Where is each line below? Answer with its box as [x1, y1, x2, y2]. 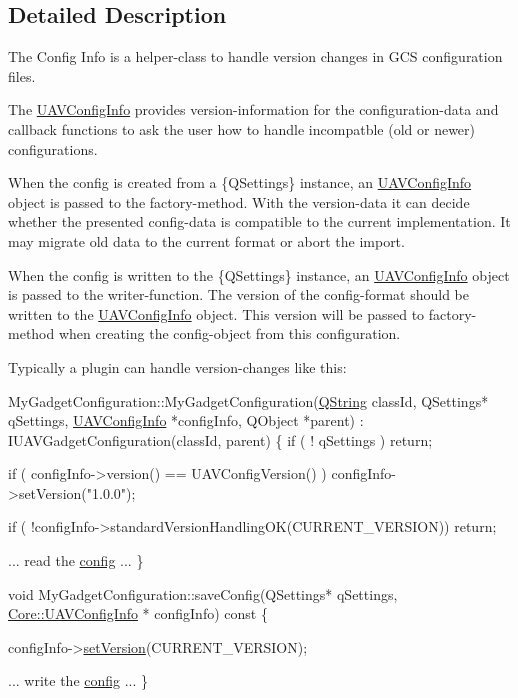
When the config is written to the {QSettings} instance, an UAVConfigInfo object [8, 264, 510, 285]
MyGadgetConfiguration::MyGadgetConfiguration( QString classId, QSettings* [8, 390, 489, 411]
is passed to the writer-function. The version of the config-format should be [8, 284, 469, 305]
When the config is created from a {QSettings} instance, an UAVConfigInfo [8, 172, 472, 193]
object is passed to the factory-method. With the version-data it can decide [8, 191, 470, 212]
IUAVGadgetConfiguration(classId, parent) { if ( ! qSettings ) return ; [8, 429, 433, 450]
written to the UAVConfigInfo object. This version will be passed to [8, 303, 425, 324]
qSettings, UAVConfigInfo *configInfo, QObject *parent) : [8, 410, 364, 431]
